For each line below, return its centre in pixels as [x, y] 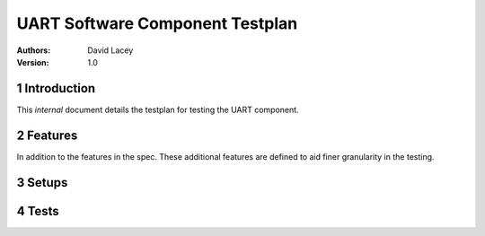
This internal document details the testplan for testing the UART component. [158, 109]
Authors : [34, 50]
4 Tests [38, 211]
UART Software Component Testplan [157, 23]
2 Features [47, 135]
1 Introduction [56, 88]
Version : [33, 62]
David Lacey [110, 50]
